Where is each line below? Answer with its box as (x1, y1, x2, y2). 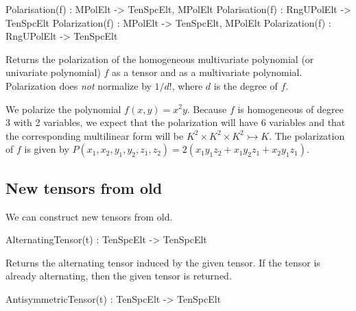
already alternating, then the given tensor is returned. (5, 269, 232, 283)
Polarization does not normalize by (5, 78, 152, 92)
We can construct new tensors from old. (5, 209, 173, 223)
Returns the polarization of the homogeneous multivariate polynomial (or (5, 51, 314, 66)
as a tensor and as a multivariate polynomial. (112, 65, 302, 79)
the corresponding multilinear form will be (5, 128, 184, 142)
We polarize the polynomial (5, 101, 121, 116)
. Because (187, 101, 227, 116)
